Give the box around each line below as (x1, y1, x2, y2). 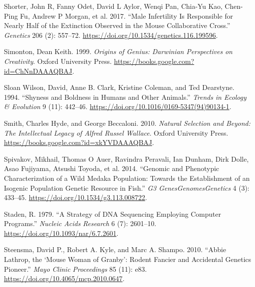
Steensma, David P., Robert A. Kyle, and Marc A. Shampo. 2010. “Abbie (4, 244, 226, 255)
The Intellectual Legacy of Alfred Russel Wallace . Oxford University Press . (4, 127, 228, 138)
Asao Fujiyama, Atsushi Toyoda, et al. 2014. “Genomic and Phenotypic (4, 163, 220, 173)
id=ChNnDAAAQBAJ (4, 65, 72, 76)
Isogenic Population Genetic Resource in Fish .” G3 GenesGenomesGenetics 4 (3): (4, 182, 250, 193)
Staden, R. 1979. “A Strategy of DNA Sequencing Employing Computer (4, 208, 221, 219)
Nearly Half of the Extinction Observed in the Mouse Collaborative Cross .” (4, 20, 230, 30)
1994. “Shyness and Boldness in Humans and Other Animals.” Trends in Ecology (4, 91, 247, 102)
